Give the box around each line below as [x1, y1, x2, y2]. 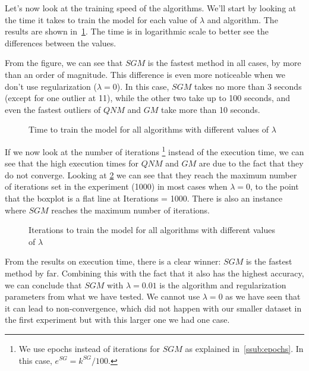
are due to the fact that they [198, 157, 304, 169]
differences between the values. [5, 36, 116, 49]
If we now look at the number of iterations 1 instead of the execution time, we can [5, 143, 304, 158]
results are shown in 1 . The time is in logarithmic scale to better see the [5, 25, 269, 37]
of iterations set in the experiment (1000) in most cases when [5, 180, 228, 193]
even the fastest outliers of [5, 103, 101, 115]
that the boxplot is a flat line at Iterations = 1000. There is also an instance [5, 191, 283, 204]
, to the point [250, 180, 299, 193]
